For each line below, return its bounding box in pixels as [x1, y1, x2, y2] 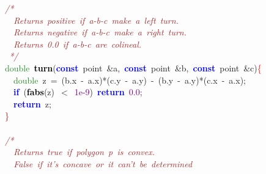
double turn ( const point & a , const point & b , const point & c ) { [5, 61, 262, 74]
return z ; [13, 97, 51, 110]
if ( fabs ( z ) [13, 85, 55, 98]
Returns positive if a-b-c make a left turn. [13, 13, 179, 26]
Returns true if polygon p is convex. [13, 145, 155, 158]
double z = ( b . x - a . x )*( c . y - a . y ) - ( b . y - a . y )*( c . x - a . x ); [13, 73, 246, 86]
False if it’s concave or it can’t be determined [13, 157, 193, 170]
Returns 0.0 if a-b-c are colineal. [13, 37, 142, 50]
